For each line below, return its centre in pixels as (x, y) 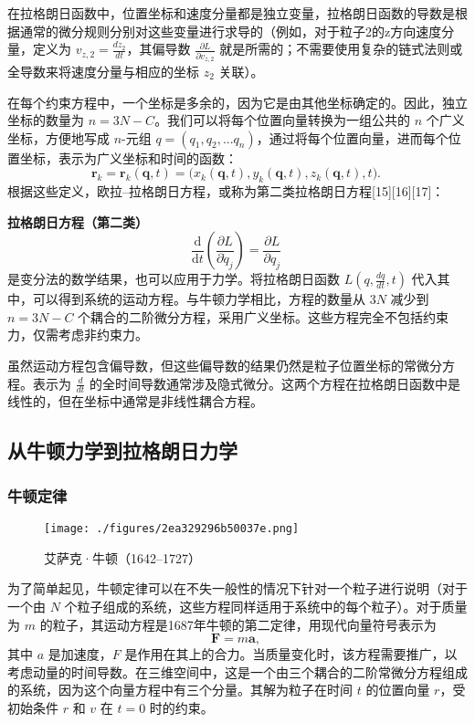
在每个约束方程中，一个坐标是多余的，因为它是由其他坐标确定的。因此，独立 (237, 102)
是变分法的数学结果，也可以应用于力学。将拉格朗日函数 (174, 279)
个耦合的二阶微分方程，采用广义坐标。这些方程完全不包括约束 (264, 316)
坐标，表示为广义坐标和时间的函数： (128, 157)
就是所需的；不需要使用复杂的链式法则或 (341, 49)
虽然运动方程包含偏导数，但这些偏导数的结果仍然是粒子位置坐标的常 (212, 366)
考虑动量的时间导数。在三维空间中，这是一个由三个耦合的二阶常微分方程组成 (237, 671)
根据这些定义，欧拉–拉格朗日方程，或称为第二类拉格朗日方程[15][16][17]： (226, 191)
